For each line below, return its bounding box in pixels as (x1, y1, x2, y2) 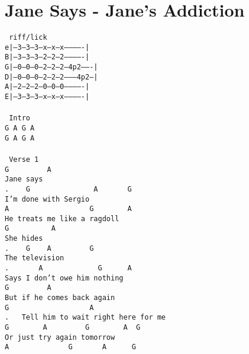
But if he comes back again (5, 294, 115, 302)
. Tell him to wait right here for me (5, 313, 166, 322)
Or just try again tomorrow (5, 333, 115, 342)
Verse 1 (9, 155, 39, 164)
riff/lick (9, 33, 47, 42)
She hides (5, 234, 43, 243)
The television (5, 254, 64, 263)
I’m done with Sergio (5, 194, 90, 203)
